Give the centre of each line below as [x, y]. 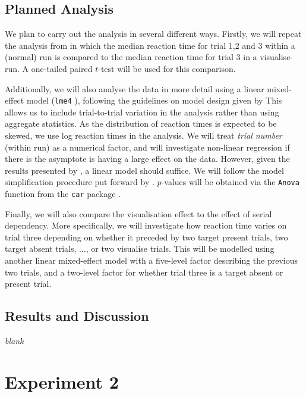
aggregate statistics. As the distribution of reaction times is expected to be [141, 124]
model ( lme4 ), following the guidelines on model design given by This [154, 100]
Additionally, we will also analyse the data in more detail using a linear [135, 88]
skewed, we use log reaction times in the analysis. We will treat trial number [143, 135]
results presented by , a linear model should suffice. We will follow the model [144, 170]
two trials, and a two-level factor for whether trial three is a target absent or [144, 272]
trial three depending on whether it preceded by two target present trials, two [146, 237]
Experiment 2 [62, 381]
